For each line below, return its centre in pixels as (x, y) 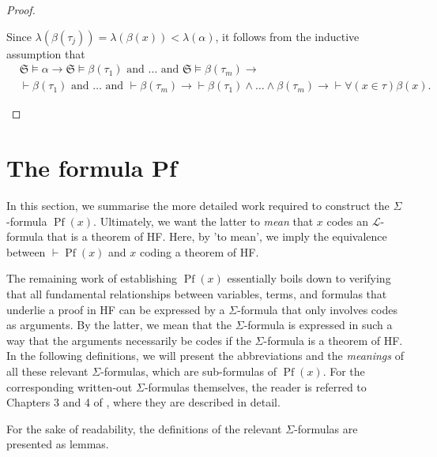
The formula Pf (92, 168)
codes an (348, 221)
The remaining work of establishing (92, 278)
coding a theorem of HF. (200, 251)
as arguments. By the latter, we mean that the (119, 325)
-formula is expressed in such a (318, 325)
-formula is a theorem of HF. (333, 340)
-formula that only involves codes (317, 309)
